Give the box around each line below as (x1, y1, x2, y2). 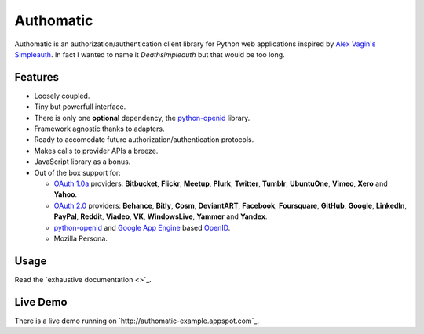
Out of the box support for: (34, 168, 121, 177)
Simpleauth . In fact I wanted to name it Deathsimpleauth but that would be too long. (14, 49, 286, 59)
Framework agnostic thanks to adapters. (34, 124, 165, 133)
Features (14, 71, 59, 84)
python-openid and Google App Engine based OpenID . (53, 223, 231, 232)
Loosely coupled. (34, 91, 90, 100)
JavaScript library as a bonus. (34, 157, 131, 166)
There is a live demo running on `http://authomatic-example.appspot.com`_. (14, 316, 259, 325)
